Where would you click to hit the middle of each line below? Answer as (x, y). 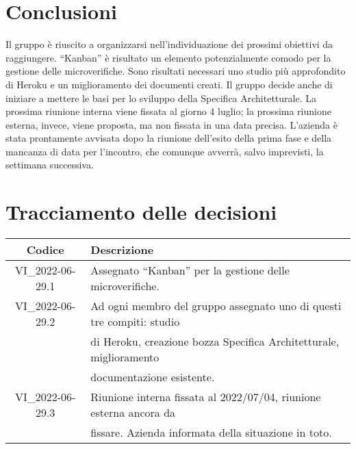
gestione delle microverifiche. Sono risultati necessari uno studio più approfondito (176, 71)
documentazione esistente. (153, 377)
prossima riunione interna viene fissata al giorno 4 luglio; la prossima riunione (168, 111)
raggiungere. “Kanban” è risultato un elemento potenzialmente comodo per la (168, 57)
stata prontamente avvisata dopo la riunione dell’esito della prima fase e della (169, 138)
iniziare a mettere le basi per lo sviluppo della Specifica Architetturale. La (161, 98)
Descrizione (122, 250)
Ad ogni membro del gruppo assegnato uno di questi (216, 306)
